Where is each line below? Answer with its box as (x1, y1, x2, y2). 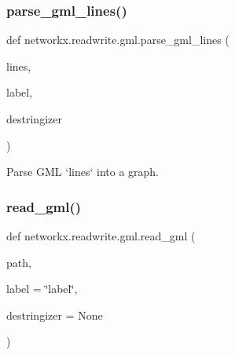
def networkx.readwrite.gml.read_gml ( (6, 228, 196, 243)
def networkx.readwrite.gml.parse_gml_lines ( (6, 31, 229, 48)
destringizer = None (6, 306, 103, 323)
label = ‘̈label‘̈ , (6, 280, 78, 297)
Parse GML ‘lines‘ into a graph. (6, 163, 160, 180)
